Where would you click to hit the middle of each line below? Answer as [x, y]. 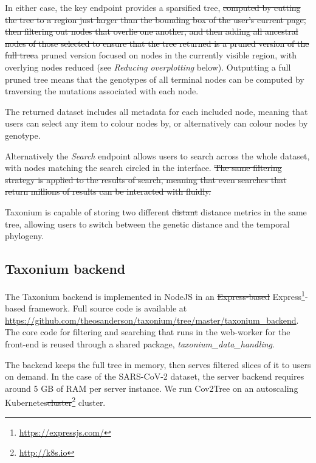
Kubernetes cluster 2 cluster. [55, 401]
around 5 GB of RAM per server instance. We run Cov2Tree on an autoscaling [152, 388]
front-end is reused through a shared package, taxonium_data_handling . [140, 343]
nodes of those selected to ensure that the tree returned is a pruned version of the [157, 43]
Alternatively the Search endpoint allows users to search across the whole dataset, [157, 155]
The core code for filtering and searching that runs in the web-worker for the [148, 332]
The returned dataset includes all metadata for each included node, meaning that [156, 111]
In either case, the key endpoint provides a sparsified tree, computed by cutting [153, 7]
